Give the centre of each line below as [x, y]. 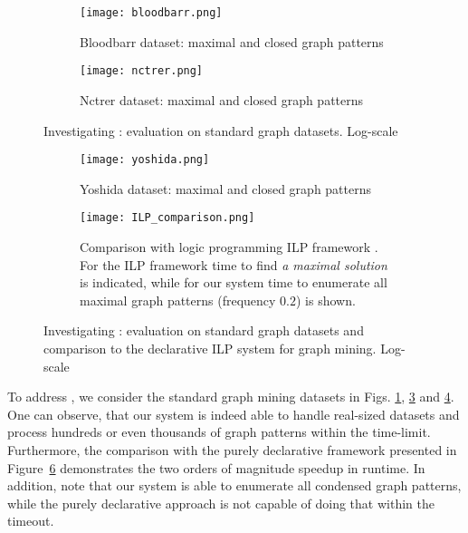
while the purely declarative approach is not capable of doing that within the [221, 503]
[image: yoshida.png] [145, 160]
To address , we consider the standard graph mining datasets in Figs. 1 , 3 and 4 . [231, 397]
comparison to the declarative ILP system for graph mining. [210, 348]
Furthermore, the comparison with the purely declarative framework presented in [232, 449]
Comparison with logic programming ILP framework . [229, 247]
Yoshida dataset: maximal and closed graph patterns [226, 188]
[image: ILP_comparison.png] [167, 218]
